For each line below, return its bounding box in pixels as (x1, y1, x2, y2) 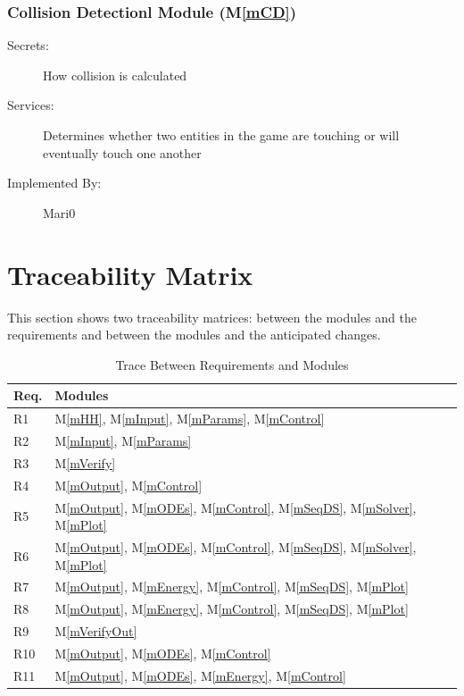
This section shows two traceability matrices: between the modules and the (7, 307, 417, 326)
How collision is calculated (43, 65, 187, 84)
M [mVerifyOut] (54, 622, 137, 641)
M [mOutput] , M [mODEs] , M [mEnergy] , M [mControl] (54, 666, 346, 684)
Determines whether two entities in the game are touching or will (43, 126, 400, 144)
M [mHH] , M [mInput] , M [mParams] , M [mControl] (54, 409, 325, 428)
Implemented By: (7, 173, 102, 192)
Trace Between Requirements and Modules (115, 355, 349, 373)
